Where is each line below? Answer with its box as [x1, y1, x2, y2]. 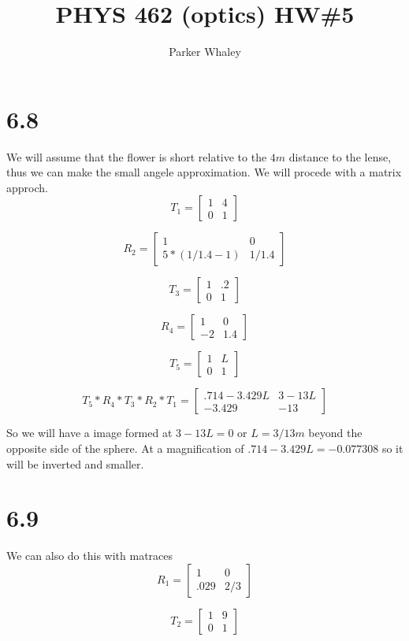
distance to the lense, [288, 148, 392, 165]
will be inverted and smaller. [6, 455, 144, 472]
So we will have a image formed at [6, 424, 173, 441]
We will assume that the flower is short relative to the [6, 148, 267, 165]
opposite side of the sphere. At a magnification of [6, 440, 244, 457]
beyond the [308, 424, 363, 441]
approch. [6, 179, 48, 195]
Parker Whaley [169, 43, 241, 60]
